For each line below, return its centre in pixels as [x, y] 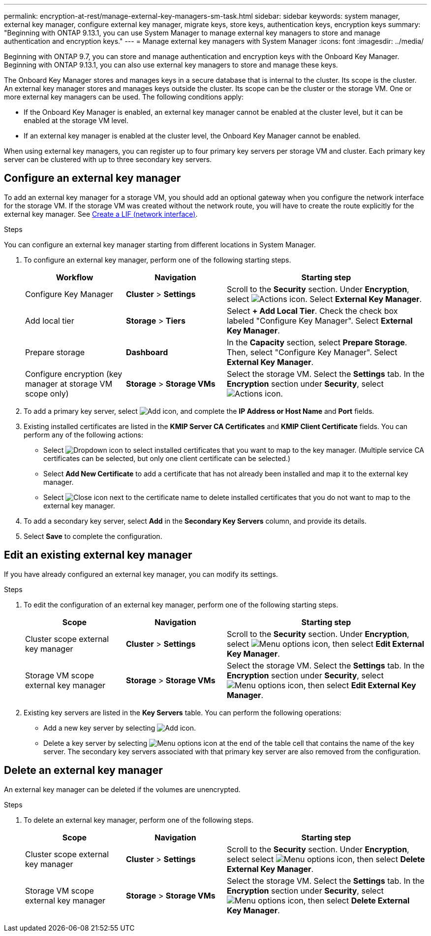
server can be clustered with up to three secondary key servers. [108, 159]
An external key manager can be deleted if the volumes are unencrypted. [122, 789]
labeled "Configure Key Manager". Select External [320, 320]
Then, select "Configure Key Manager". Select [312, 352]
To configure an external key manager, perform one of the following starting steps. [157, 260]
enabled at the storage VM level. [76, 120]
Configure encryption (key [74, 374]
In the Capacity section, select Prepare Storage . [317, 342]
